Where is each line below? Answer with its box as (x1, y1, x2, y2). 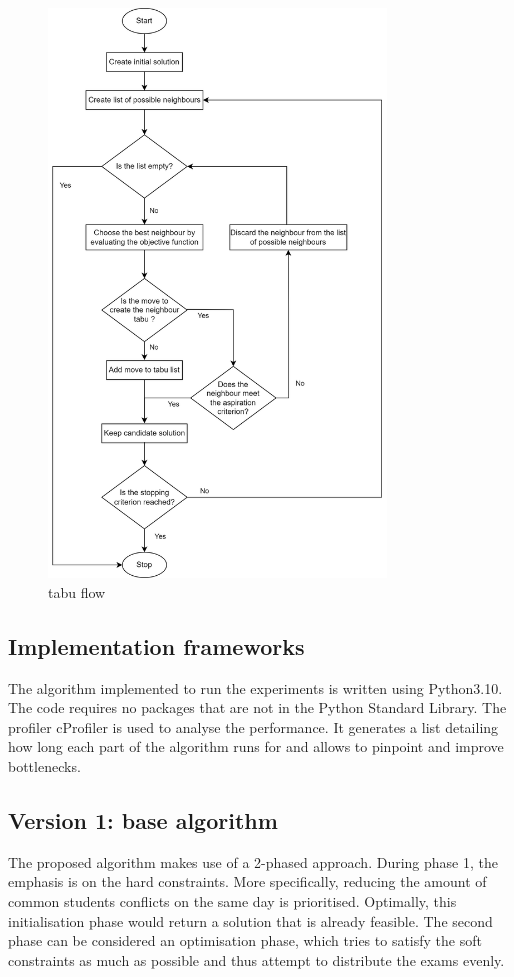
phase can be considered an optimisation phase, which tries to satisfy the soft (8, 930, 482, 951)
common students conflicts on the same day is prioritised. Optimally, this (8, 891, 457, 912)
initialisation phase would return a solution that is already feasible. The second (8, 910, 493, 931)
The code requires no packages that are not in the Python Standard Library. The (8, 697, 507, 718)
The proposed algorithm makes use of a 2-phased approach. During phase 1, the (8, 851, 498, 872)
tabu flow (48, 581, 106, 602)
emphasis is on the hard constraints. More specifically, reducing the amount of (8, 871, 487, 892)
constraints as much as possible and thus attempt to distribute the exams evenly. (8, 949, 505, 970)
